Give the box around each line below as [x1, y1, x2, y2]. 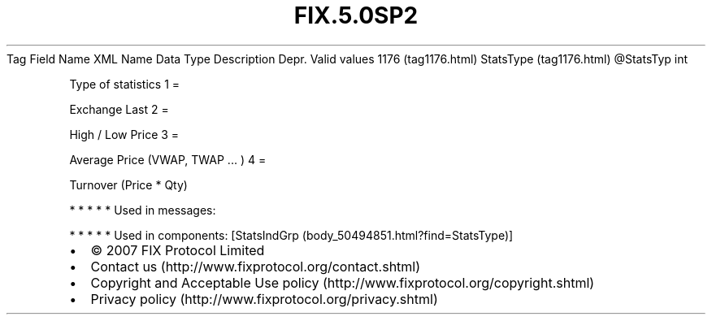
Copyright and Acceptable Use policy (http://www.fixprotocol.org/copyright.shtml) [90, 274, 595, 291]
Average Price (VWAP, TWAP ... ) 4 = [69, 152, 267, 167]
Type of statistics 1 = [69, 76, 180, 91]
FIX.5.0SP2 [293, 2, 419, 29]
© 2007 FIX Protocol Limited [90, 241, 265, 258]
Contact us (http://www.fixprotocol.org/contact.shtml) [90, 258, 421, 275]
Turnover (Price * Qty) [69, 177, 188, 192]
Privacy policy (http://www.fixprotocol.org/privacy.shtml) [90, 290, 438, 307]
